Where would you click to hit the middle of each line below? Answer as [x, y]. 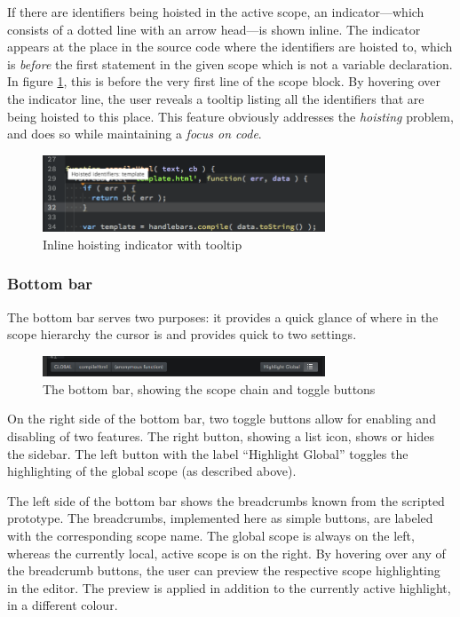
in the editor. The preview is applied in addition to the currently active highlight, [229, 587]
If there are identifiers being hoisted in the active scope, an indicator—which [216, 12]
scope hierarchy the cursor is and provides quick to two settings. [182, 334]
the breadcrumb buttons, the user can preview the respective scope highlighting [224, 570]
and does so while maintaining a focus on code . [135, 134]
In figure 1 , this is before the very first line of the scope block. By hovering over [224, 81]
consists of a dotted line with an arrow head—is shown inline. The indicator [214, 29]
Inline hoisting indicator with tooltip [143, 244]
